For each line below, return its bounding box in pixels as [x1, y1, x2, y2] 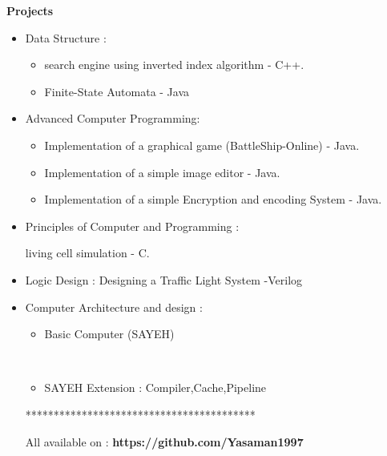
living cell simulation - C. [25, 244, 150, 261]
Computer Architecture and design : [25, 298, 203, 315]
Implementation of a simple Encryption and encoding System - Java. [44, 191, 382, 208]
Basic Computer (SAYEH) [44, 325, 175, 342]
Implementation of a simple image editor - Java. [44, 163, 280, 180]
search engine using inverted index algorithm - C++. [44, 56, 304, 73]
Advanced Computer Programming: [25, 110, 200, 127]
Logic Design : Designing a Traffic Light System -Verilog [25, 271, 303, 288]
